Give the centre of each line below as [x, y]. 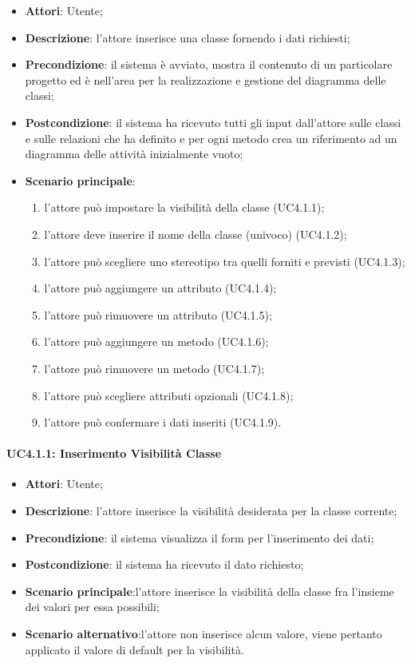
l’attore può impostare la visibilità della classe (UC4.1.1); [184, 207]
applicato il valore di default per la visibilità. [134, 649]
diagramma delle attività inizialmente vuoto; [134, 154]
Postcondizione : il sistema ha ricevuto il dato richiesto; [164, 564]
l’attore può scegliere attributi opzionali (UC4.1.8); [169, 395]
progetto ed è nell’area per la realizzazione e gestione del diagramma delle [205, 79]
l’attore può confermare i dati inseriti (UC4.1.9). [163, 422]
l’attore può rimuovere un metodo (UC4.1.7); [154, 368]
